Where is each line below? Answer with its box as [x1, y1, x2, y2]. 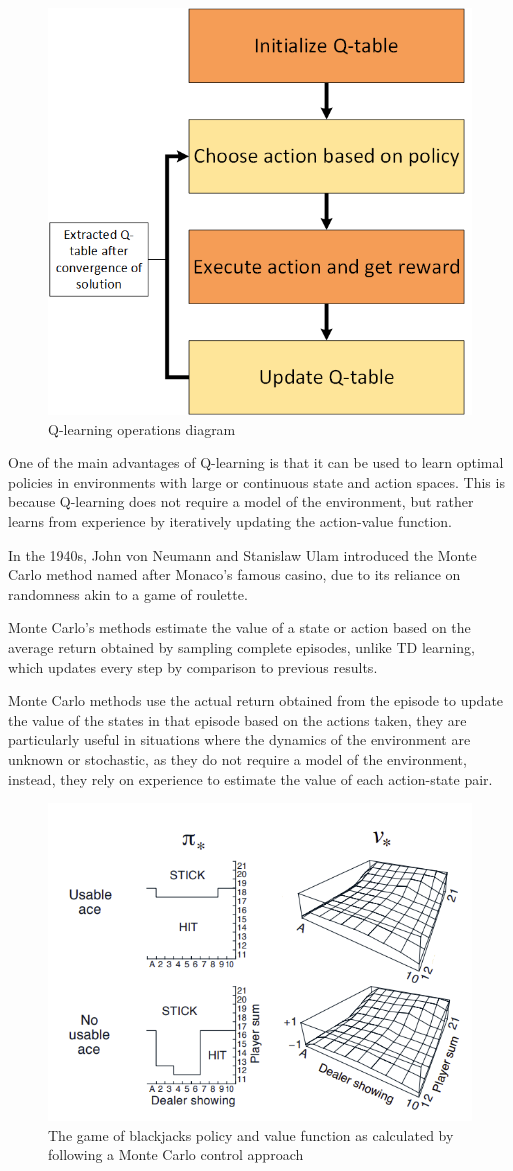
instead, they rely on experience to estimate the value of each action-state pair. [8, 768, 493, 789]
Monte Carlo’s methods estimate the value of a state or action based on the [8, 617, 471, 638]
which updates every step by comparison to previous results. [8, 656, 378, 677]
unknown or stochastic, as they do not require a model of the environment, [8, 748, 467, 769]
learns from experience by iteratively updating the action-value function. [8, 511, 452, 531]
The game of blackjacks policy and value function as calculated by [48, 1124, 454, 1145]
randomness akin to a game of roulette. [8, 583, 248, 604]
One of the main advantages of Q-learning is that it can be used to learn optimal [8, 452, 504, 473]
